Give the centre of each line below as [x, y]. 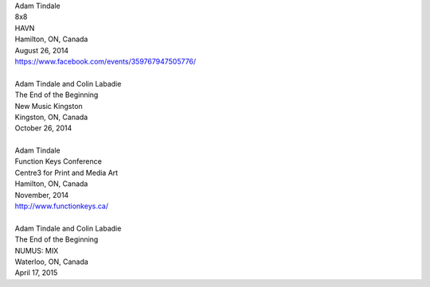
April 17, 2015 [36, 273]
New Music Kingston [49, 106]
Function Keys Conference [59, 161]
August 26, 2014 [42, 50]
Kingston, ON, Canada [51, 117]
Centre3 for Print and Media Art [66, 173]
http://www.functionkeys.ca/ [62, 206]
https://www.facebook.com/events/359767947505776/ [106, 61]
